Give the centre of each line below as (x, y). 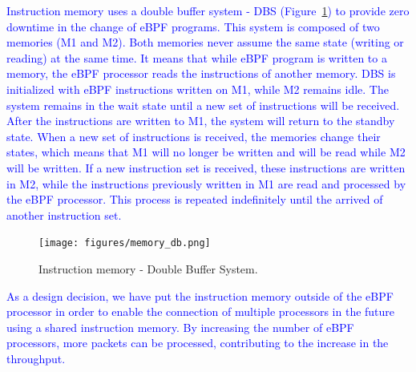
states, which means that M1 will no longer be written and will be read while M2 (206, 152)
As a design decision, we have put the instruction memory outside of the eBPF (200, 295)
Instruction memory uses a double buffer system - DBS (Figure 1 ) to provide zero (208, 10)
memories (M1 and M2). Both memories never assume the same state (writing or (205, 42)
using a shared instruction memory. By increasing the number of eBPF (180, 327)
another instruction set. (64, 214)
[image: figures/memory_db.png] (125, 243)
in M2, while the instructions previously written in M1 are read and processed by (206, 183)
